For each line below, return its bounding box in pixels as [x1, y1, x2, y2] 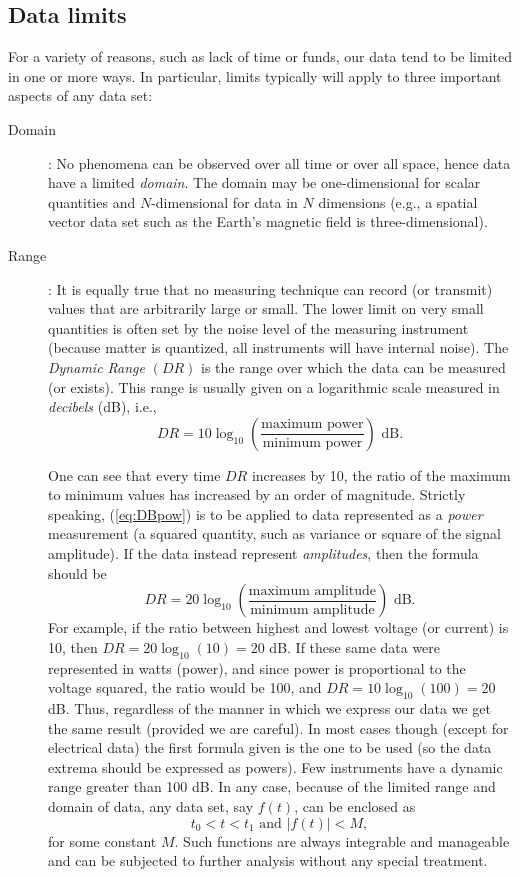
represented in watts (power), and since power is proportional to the [48, 657, 466, 678]
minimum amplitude [250, 602, 375, 617]
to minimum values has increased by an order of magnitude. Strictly [48, 484, 466, 505]
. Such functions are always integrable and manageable [174, 830, 510, 851]
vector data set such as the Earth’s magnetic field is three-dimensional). [48, 211, 488, 232]
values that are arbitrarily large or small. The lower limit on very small [48, 298, 484, 319]
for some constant [48, 830, 157, 851]
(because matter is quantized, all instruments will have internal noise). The [48, 337, 509, 358]
